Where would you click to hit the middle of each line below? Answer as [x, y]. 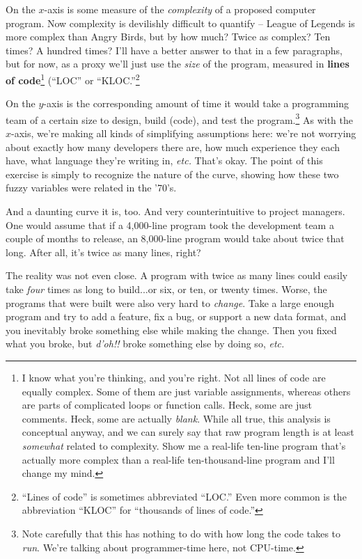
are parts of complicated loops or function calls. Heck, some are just [167, 405]
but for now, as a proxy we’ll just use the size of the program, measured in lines [178, 64]
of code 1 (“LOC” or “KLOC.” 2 [73, 79]
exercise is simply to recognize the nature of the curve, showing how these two [172, 174]
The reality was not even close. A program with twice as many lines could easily [177, 275]
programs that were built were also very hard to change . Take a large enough [170, 302]
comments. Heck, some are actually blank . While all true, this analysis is [176, 418]
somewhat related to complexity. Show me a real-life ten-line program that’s [184, 445]
